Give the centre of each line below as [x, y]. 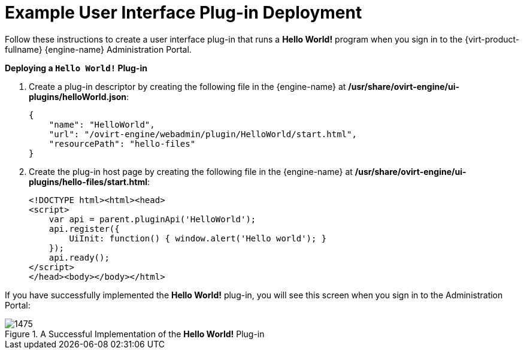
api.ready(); [79, 257]
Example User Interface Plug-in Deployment [184, 13]
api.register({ [84, 229]
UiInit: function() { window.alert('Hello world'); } [198, 238]
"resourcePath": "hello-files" [122, 143]
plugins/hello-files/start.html [88, 181]
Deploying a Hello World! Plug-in [76, 68]
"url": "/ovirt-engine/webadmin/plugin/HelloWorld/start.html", [203, 134]
